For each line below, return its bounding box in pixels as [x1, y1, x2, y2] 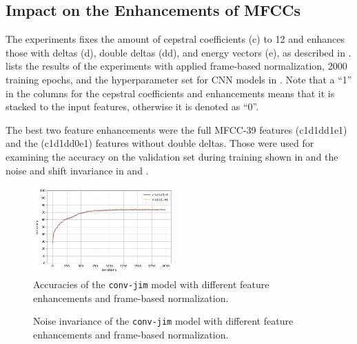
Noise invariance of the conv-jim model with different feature [33, 314, 294, 328]
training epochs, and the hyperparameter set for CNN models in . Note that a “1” [6, 72, 352, 86]
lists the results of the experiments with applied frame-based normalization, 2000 [6, 59, 347, 73]
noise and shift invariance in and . [6, 163, 149, 177]
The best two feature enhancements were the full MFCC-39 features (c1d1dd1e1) [6, 122, 347, 136]
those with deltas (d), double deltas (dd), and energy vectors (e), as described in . [6, 45, 351, 59]
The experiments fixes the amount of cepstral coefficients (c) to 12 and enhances [6, 32, 345, 46]
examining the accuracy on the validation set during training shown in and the [6, 149, 338, 163]
